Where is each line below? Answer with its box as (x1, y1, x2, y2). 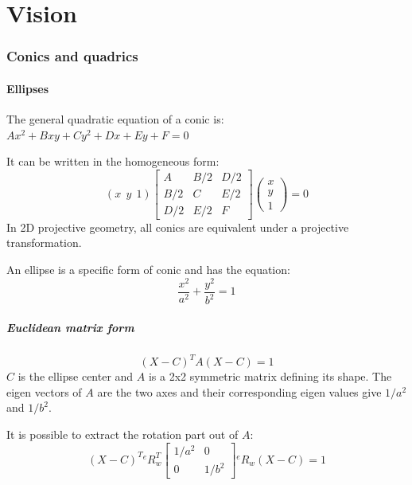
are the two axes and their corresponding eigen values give (97, 383, 382, 400)
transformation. (6, 234, 82, 251)
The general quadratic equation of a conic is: (6, 111, 224, 127)
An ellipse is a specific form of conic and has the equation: (6, 261, 290, 278)
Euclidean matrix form (6, 319, 134, 335)
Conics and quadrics (6, 46, 138, 66)
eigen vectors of (6, 383, 82, 400)
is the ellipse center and (17, 368, 134, 385)
